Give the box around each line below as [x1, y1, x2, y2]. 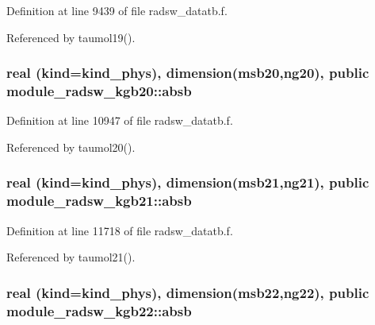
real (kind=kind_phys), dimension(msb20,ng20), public [6, 63, 369, 83]
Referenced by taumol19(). [6, 29, 136, 45]
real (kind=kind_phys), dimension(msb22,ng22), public [6, 282, 369, 302]
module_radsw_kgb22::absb [6, 300, 192, 320]
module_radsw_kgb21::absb [6, 191, 192, 211]
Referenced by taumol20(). [6, 138, 136, 155]
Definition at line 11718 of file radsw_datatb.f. [6, 222, 233, 238]
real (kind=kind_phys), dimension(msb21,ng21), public [6, 172, 369, 192]
